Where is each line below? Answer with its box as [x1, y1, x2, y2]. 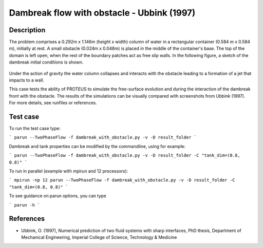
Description [9, 26, 46, 34]
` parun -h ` [9, 202, 40, 207]
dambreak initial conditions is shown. [9, 59, 84, 65]
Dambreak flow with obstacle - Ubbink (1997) [9, 7, 196, 18]
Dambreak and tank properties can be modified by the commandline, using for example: [9, 143, 186, 149]
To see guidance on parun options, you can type [9, 193, 107, 199]
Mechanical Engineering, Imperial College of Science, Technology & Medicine [21, 234, 177, 240]
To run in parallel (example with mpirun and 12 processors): [9, 168, 128, 174]
